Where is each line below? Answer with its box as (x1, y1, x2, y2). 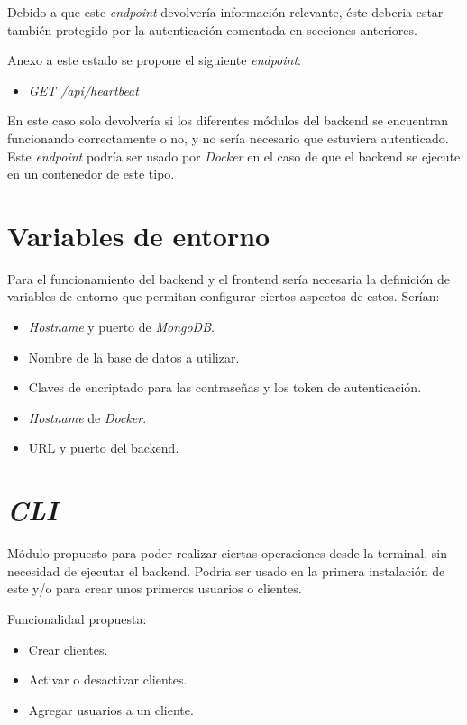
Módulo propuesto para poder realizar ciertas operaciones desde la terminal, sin (7, 544, 447, 563)
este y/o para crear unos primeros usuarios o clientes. (7, 579, 302, 598)
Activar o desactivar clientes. (28, 670, 188, 689)
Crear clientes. (28, 639, 108, 658)
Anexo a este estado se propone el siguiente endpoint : (7, 50, 301, 69)
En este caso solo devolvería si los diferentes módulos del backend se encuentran (7, 111, 448, 130)
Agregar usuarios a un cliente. (28, 700, 194, 719)
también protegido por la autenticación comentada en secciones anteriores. (7, 20, 417, 39)
